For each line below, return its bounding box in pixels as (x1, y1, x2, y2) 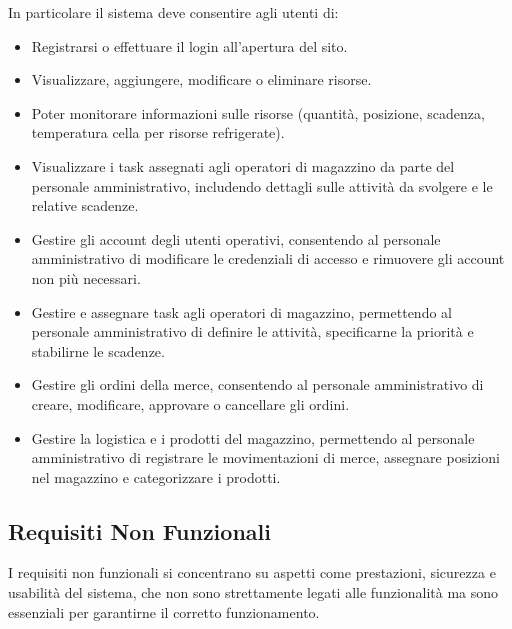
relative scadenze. (31, 195, 139, 216)
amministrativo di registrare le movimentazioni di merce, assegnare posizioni (31, 447, 500, 468)
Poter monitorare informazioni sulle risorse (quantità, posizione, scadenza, (31, 102, 485, 123)
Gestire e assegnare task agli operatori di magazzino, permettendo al (31, 301, 452, 322)
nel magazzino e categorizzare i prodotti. (31, 466, 281, 487)
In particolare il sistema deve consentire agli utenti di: (8, 2, 339, 22)
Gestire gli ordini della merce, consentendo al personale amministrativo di (31, 374, 484, 395)
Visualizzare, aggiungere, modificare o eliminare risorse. (31, 69, 372, 90)
